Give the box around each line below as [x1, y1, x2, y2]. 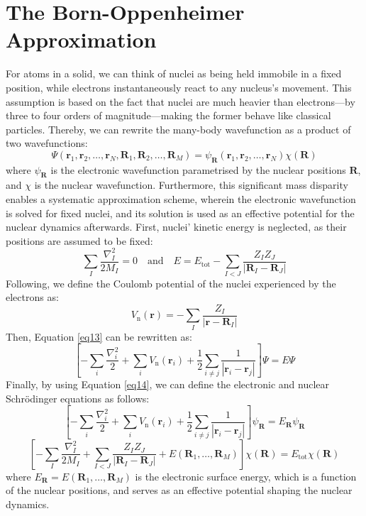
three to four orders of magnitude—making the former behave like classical [6, 108, 331, 123]
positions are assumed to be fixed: [6, 233, 153, 248]
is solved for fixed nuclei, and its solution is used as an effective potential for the [6, 205, 355, 220]
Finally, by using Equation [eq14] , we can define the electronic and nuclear [6, 376, 329, 391]
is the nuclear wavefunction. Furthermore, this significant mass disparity [34, 177, 348, 192]
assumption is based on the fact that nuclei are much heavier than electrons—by [6, 94, 355, 109]
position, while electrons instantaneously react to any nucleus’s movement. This [6, 79, 352, 94]
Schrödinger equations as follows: [6, 390, 150, 405]
